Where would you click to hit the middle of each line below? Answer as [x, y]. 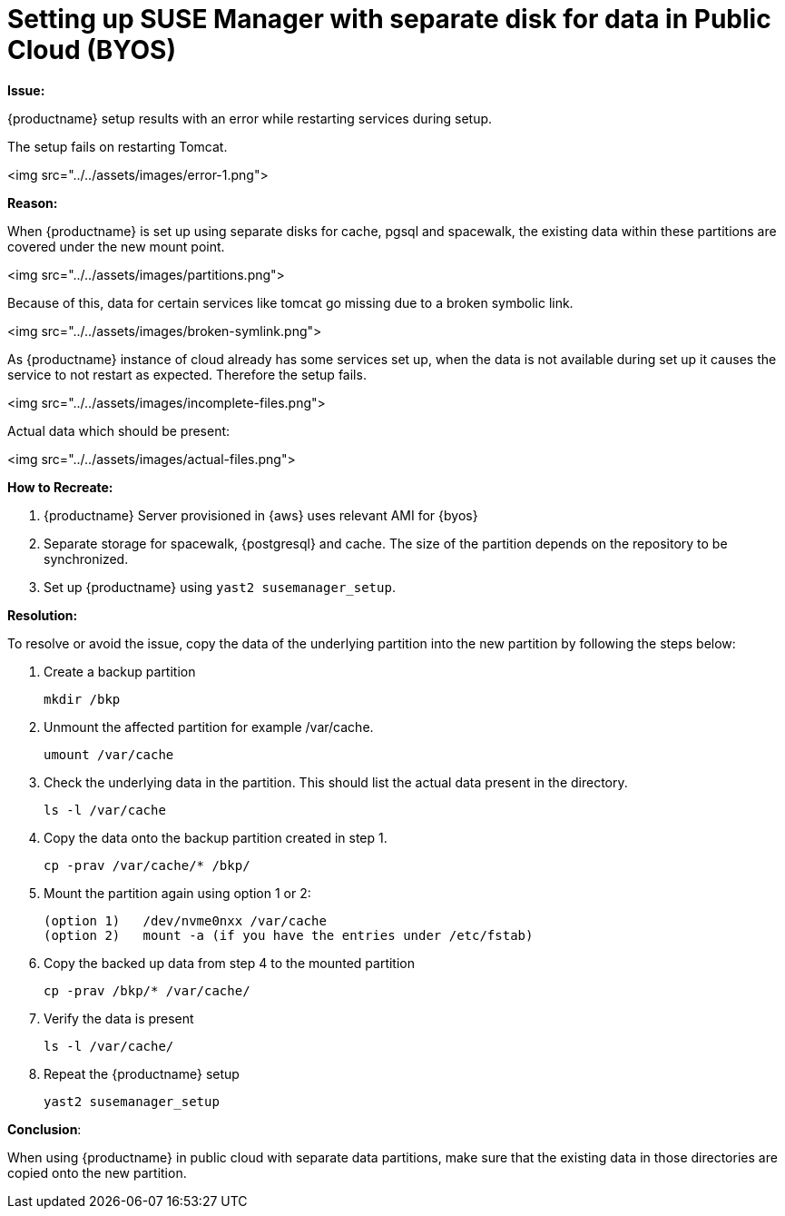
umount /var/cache [109, 754]
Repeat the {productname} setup [142, 1073]
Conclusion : [44, 1129]
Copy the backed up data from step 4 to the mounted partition [229, 963]
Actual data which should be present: [119, 430]
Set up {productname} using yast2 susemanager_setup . [220, 587]
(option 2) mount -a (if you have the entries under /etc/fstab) [289, 935]
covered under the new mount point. [116, 246]
